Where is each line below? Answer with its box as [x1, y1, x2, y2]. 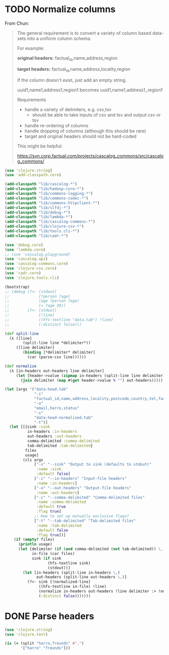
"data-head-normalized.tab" [34, 415, 93, 420]
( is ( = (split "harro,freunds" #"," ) [5, 641, 84, 646]
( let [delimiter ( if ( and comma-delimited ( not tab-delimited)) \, [18, 546, 163, 551]
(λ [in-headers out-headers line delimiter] [9, 368, 104, 373]
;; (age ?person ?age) [5, 298, 80, 304]
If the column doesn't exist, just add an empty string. [17, 77, 127, 83]
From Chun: [5, 20, 29, 26]
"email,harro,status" [34, 406, 80, 411]
